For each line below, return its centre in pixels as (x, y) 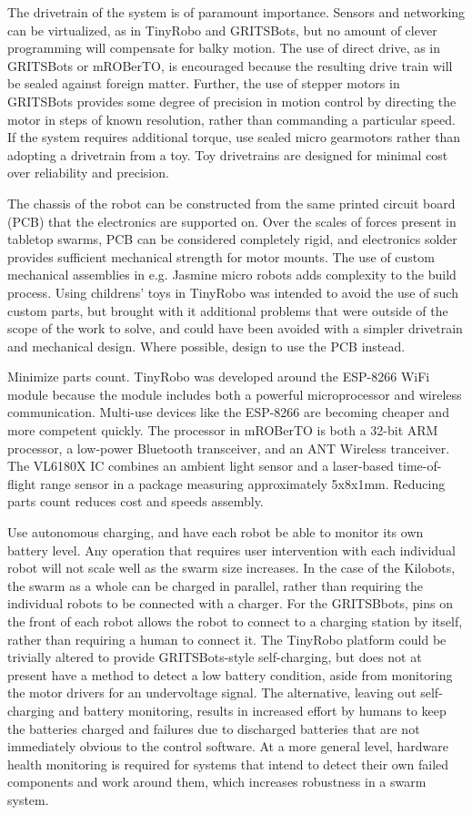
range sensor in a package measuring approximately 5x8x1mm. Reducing (243, 483)
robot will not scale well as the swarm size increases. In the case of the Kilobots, (231, 568)
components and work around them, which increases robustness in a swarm (217, 782)
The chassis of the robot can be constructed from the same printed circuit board (231, 203)
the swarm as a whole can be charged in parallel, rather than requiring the (215, 585)
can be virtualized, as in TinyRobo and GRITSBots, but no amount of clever (222, 30)
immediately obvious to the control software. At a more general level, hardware (228, 746)
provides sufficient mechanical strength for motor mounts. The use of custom (221, 256)
